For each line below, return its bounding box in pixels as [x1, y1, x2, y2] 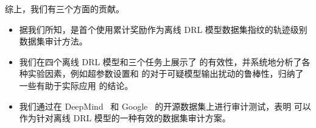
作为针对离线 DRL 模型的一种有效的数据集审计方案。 [19, 112, 231, 124]
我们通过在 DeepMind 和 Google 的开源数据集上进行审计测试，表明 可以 [19, 99, 311, 112]
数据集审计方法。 [19, 35, 88, 48]
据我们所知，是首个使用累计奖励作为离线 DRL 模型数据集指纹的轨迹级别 [19, 23, 307, 35]
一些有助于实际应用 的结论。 [19, 79, 133, 91]
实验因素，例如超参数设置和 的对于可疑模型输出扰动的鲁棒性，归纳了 [27, 67, 304, 80]
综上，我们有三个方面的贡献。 [5, 2, 124, 15]
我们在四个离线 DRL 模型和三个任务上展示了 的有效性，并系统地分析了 [19, 55, 302, 68]
